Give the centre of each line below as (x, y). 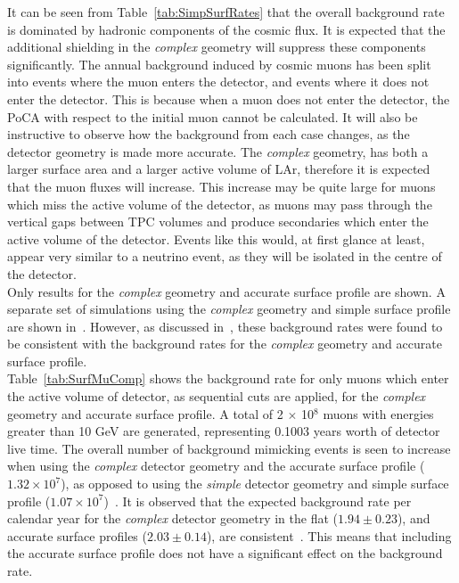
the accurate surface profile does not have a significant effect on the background (225, 553)
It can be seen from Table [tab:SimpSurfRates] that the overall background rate (226, 12)
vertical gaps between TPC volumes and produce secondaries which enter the (218, 222)
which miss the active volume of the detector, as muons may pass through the (220, 204)
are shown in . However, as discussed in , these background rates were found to (225, 326)
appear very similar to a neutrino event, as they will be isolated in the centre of (225, 256)
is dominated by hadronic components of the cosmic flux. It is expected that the (226, 29)
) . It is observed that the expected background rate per (258, 501)
